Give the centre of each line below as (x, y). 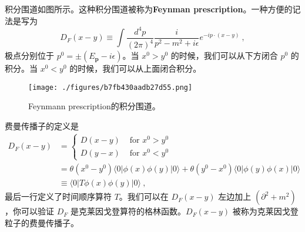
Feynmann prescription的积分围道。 (94, 106)
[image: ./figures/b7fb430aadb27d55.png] (110, 87)
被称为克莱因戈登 (265, 211)
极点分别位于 (29, 56)
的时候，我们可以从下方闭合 (224, 56)
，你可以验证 (29, 211)
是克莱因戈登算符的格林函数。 (128, 211)
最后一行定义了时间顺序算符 (58, 196)
